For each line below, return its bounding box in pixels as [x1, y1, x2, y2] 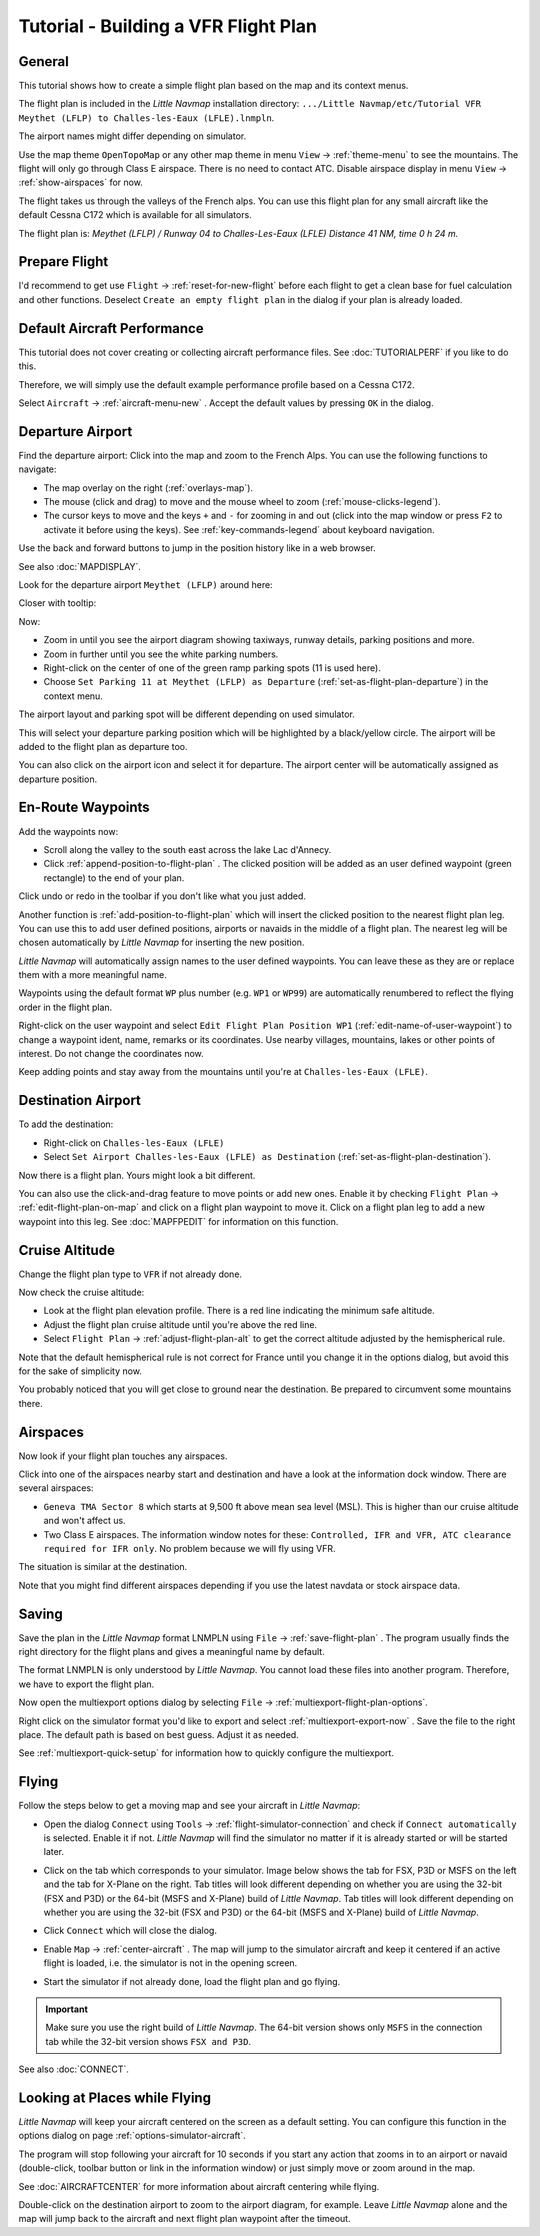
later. [43, 1846, 65, 1858]
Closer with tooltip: [18, 597, 97, 609]
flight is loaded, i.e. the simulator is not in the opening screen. [43, 1957, 298, 1969]
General [18, 53, 70, 70]
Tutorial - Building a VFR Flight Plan [18, 15, 317, 37]
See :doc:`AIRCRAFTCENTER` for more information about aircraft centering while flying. [18, 2180, 380, 2192]
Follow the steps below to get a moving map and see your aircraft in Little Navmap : [18, 1800, 361, 1812]
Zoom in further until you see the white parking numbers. [43, 648, 279, 660]
